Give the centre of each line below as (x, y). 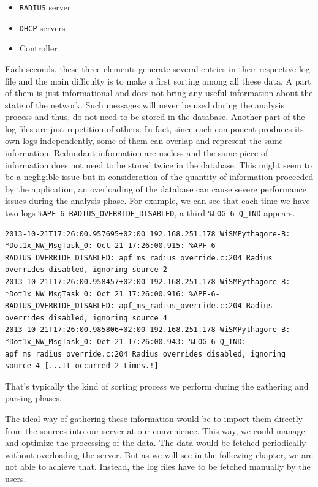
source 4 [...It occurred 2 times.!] (82, 366)
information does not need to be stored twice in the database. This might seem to (158, 164)
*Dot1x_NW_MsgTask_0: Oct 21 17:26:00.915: (95, 246)
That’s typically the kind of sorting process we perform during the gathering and (157, 386)
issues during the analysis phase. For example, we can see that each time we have (157, 201)
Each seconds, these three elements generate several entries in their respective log (157, 68)
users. (16, 478)
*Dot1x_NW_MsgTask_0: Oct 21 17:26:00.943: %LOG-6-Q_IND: (126, 342)
